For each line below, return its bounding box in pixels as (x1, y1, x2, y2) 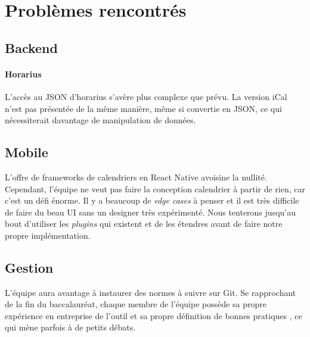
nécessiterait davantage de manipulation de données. (5, 114, 196, 126)
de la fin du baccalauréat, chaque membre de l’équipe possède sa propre (5, 298, 267, 310)
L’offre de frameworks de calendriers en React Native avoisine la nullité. (5, 170, 267, 183)
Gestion (5, 258, 54, 276)
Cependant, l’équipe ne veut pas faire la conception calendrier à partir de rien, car (5, 182, 305, 195)
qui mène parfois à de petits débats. (5, 321, 136, 333)
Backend (5, 38, 58, 57)
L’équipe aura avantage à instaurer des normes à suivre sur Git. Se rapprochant (5, 286, 296, 298)
